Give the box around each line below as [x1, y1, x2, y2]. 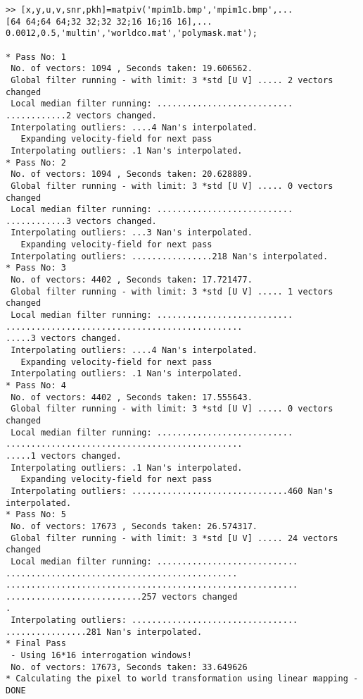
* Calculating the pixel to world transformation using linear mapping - [6, 674, 359, 684]
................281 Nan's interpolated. [6, 626, 203, 637]
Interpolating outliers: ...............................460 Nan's [11, 485, 333, 496]
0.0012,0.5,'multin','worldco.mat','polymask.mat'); [6, 28, 257, 39]
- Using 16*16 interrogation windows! [11, 650, 192, 661]
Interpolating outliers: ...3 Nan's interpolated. [11, 228, 253, 238]
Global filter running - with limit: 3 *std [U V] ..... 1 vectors [11, 286, 333, 297]
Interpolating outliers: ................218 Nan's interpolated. [11, 251, 329, 261]
